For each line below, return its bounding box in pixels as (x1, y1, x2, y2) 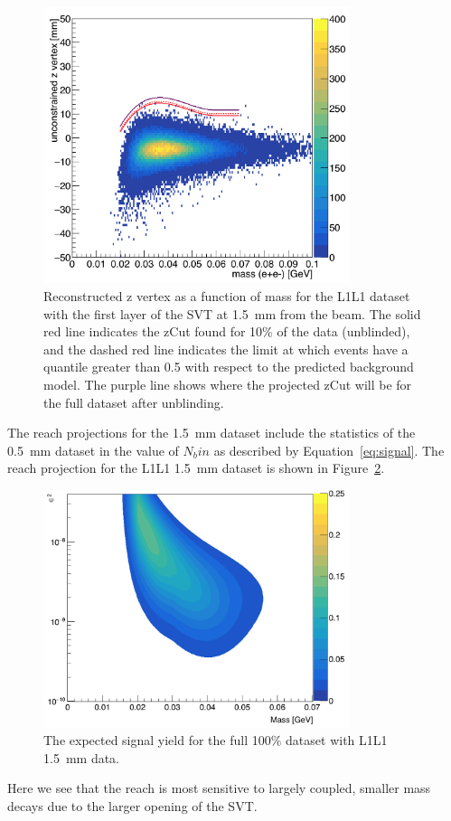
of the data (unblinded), (277, 322, 410, 341)
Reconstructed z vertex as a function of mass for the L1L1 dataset (43, 286, 410, 305)
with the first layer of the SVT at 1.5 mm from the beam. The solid (43, 304, 421, 323)
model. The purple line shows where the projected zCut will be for (43, 374, 412, 393)
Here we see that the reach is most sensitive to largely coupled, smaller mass (7, 779, 431, 797)
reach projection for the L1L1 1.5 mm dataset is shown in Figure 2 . (7, 458, 385, 477)
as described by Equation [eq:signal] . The (213, 440, 445, 459)
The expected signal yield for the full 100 (43, 731, 271, 750)
